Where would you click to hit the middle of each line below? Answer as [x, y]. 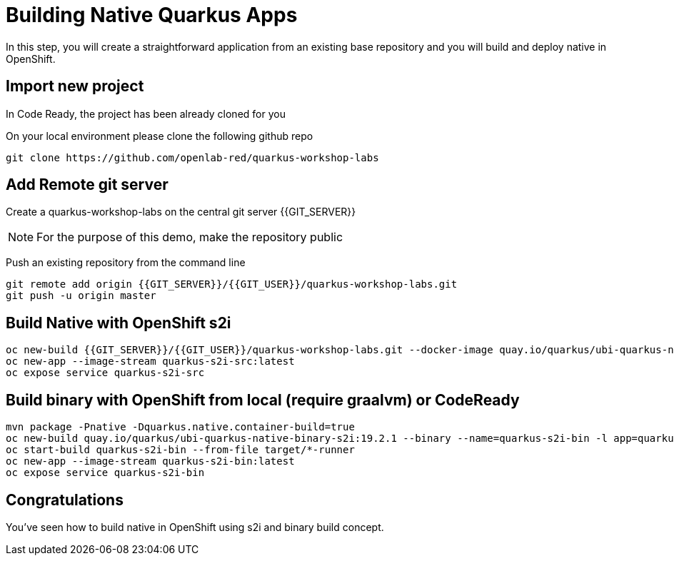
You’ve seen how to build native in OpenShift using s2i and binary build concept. [195, 527]
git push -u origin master [81, 296]
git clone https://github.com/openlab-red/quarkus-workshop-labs [192, 157]
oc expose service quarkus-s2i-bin [105, 473]
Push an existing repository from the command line [126, 263]
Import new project [75, 86]
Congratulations [65, 500]
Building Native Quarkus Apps [152, 15]
